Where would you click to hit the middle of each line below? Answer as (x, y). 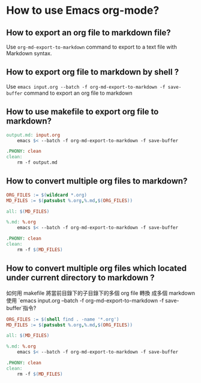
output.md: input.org (33, 135)
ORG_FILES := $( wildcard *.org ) (46, 195)
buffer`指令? (21, 308)
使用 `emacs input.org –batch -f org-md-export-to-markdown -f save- (93, 300)
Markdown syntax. (29, 53)
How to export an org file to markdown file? (88, 33)
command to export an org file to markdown (78, 93)
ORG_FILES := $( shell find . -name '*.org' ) (63, 319)
